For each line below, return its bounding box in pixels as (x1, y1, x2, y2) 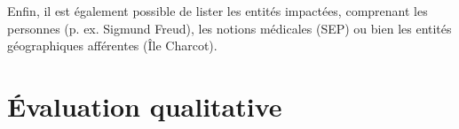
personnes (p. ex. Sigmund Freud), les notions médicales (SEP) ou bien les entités (7, 19, 452, 37)
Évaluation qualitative (7, 87, 282, 124)
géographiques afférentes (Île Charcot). (7, 36, 218, 55)
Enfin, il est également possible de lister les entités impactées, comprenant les (7, 2, 428, 19)
